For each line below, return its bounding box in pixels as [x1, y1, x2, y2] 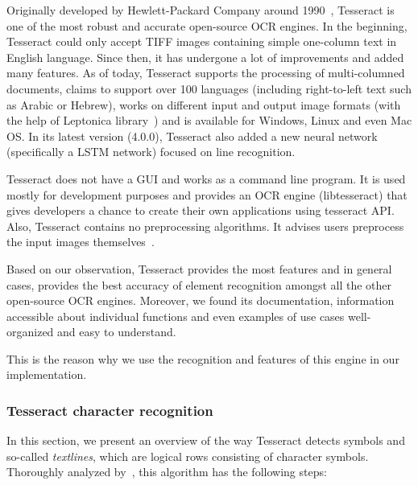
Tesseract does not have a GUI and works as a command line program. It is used [6, 170, 406, 187]
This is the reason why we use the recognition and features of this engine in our [6, 350, 399, 367]
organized [6, 323, 54, 340]
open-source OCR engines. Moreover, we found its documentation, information [6, 292, 395, 309]
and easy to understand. [57, 323, 176, 340]
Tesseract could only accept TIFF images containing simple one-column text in [6, 33, 397, 50]
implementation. [6, 366, 87, 383]
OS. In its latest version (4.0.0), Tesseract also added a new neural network [6, 127, 378, 144]
